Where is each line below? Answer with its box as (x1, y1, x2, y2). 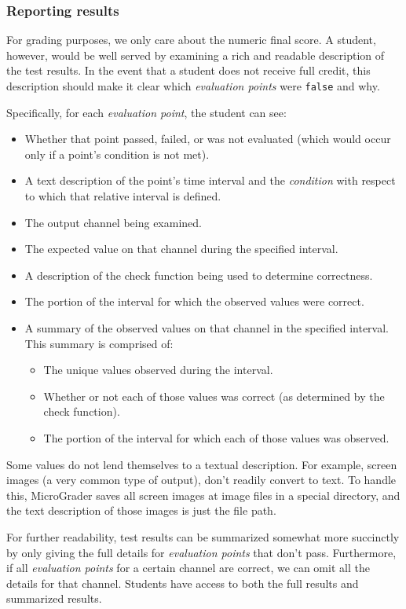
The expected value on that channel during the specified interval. (24, 240, 338, 257)
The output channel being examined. (24, 214, 202, 230)
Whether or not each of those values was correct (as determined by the (43, 387, 385, 404)
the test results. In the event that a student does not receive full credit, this (6, 62, 371, 79)
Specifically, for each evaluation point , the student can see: (6, 104, 287, 120)
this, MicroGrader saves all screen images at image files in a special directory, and (6, 486, 401, 503)
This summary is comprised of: (24, 335, 174, 351)
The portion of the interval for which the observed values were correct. (24, 293, 364, 310)
